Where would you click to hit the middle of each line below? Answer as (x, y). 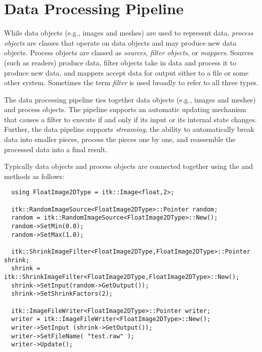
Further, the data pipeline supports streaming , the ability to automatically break (129, 129)
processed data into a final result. (56, 149)
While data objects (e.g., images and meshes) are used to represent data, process (129, 33)
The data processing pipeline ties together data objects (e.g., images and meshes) (130, 99)
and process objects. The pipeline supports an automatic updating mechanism (125, 109)
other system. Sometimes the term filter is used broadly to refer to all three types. (131, 82)
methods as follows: (34, 176)
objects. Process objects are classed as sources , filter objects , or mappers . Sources (129, 52)
